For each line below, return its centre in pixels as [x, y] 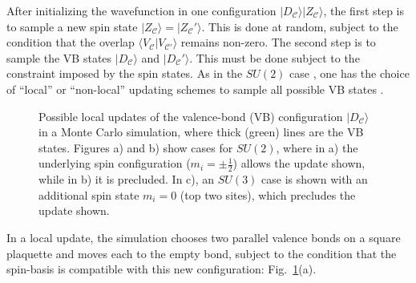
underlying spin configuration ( [115, 163]
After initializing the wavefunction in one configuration [141, 10]
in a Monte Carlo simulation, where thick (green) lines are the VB [201, 132]
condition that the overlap [71, 42]
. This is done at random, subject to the [300, 26]
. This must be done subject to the [275, 57]
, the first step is [364, 10]
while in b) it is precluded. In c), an [127, 179]
